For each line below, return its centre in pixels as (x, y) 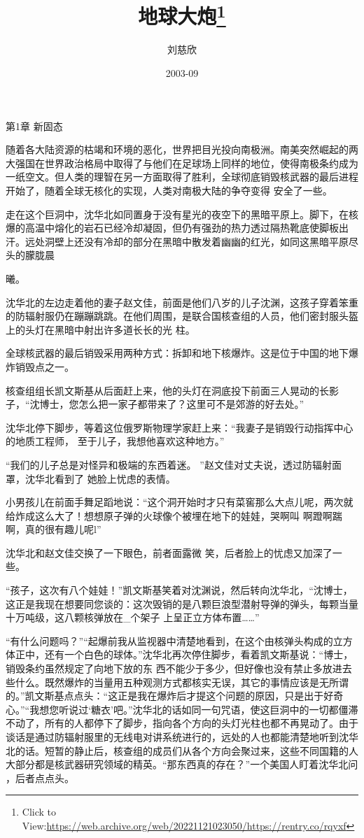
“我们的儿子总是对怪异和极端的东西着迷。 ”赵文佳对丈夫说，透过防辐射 (169, 464)
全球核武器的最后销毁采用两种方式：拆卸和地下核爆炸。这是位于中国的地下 (177, 353)
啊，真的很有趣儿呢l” (54, 529)
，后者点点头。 (40, 777)
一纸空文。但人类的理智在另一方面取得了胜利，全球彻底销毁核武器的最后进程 (182, 177)
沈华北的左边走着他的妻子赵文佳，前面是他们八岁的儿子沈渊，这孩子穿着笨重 (182, 302)
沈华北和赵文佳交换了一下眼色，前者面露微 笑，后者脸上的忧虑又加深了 (169, 552)
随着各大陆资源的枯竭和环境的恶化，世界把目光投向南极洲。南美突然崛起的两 (182, 149)
